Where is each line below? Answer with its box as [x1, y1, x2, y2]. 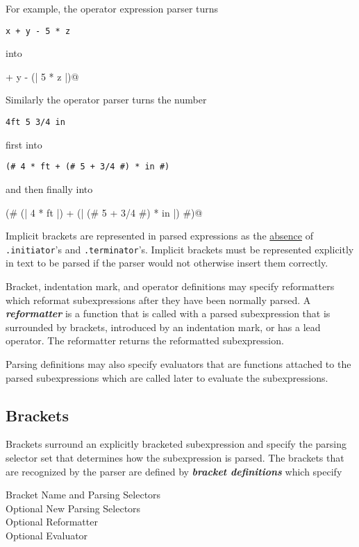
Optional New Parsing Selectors [6, 500, 141, 515]
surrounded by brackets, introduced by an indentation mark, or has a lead [6, 319, 321, 334]
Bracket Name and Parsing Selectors [6, 487, 161, 502]
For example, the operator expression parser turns [6, 1, 219, 15]
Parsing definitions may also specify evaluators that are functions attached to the [6, 356, 351, 371]
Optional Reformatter [6, 514, 98, 529]
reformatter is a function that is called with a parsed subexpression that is [6, 306, 331, 321]
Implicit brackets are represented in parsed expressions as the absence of [6, 228, 313, 243]
